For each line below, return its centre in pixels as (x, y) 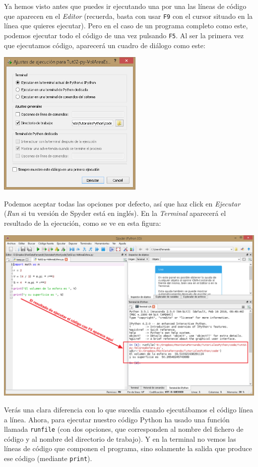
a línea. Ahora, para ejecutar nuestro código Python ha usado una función (117, 419)
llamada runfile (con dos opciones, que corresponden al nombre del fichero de (124, 429)
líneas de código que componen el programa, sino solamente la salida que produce (128, 448)
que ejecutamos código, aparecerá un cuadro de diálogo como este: (105, 45)
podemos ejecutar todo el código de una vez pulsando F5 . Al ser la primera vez (124, 35)
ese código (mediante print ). (48, 458)
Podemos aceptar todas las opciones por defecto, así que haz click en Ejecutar (122, 203)
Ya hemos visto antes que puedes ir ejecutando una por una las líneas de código (125, 6)
